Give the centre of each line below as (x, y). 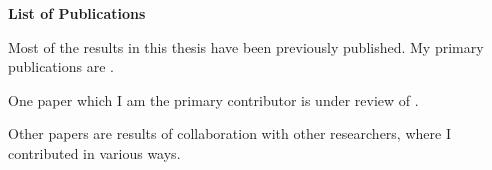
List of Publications (77, 13)
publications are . (61, 66)
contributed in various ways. (94, 152)
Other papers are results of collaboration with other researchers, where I (229, 133)
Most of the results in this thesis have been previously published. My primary (246, 46)
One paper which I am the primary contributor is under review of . (213, 99)
